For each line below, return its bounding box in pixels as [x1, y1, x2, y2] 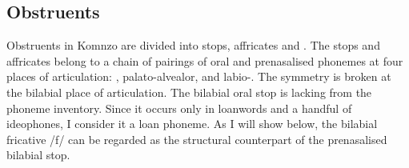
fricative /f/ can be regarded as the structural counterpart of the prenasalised [6, 130, 387, 147]
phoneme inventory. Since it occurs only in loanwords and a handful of [6, 99, 352, 116]
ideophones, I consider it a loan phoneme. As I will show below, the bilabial [6, 115, 378, 132]
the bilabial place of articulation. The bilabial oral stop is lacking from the [6, 83, 372, 100]
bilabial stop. [6, 146, 70, 163]
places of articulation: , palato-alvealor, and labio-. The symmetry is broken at [6, 68, 391, 85]
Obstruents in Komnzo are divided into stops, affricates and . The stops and [6, 37, 380, 54]
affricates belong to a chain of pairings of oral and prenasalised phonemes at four [6, 52, 403, 69]
